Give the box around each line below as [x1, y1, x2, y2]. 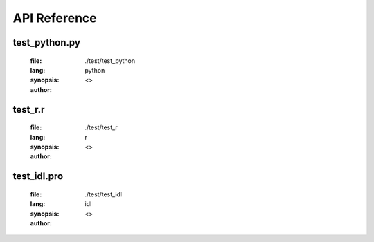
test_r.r [12, 104, 45, 115]
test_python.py [12, 37, 81, 48]
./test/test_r [84, 123, 118, 131]
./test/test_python [84, 56, 136, 65]
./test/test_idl [84, 190, 123, 198]
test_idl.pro [12, 170, 64, 183]
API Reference [12, 10, 97, 26]
